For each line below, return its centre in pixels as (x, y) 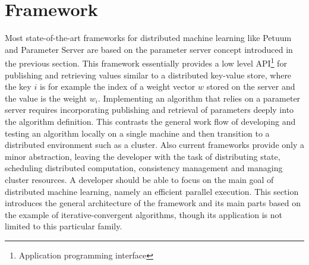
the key (18, 86)
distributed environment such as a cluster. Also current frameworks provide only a (154, 145)
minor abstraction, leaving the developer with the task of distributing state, (143, 156)
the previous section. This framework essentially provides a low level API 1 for (146, 62)
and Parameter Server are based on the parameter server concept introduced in (149, 49)
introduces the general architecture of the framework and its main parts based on (153, 203)
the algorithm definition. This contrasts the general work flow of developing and (150, 121)
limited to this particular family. (64, 226)
